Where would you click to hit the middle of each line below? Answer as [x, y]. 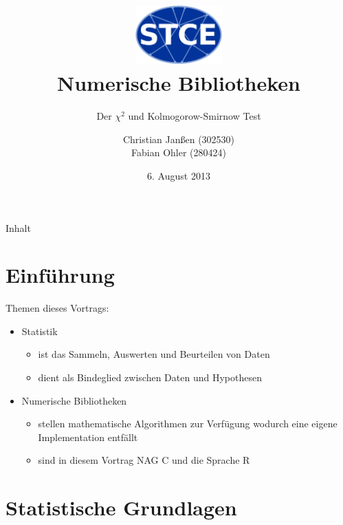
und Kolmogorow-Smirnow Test [195, 116]
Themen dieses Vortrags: [57, 308]
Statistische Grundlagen [121, 507]
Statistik [40, 331]
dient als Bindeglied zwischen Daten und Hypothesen [150, 377]
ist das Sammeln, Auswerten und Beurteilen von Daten [154, 354]
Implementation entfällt [88, 437]
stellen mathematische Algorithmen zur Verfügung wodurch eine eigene [188, 424]
